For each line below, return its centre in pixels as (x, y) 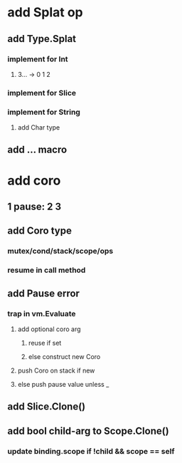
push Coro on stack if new (56, 370)
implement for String (44, 112)
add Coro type (40, 231)
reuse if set (45, 343)
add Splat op (45, 12)
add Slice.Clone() (47, 407)
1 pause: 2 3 (34, 207)
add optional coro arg (49, 329)
